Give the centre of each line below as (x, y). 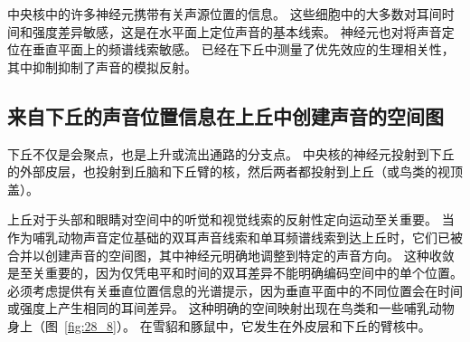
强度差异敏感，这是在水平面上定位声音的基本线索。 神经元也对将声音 (237, 31)
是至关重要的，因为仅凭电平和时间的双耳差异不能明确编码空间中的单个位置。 (235, 273)
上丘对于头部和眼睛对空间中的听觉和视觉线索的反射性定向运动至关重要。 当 (231, 219)
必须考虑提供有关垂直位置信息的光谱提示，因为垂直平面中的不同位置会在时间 (235, 290)
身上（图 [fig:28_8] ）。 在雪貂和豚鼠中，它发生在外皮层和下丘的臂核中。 (219, 325)
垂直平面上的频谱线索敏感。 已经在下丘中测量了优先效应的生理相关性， (243, 49)
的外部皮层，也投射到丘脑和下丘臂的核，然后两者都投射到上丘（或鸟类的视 (229, 171)
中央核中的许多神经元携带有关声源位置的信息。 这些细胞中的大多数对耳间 (225, 14)
